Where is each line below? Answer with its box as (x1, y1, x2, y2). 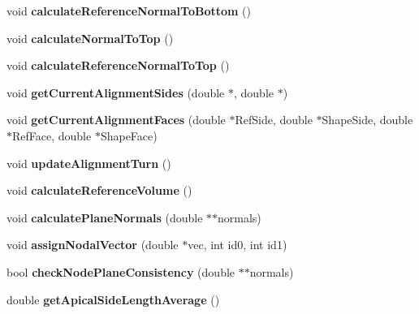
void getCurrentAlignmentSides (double (6, 84, 225, 101)
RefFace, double (12, 127, 92, 144)
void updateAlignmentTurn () (6, 154, 171, 171)
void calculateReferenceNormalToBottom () (6, 2, 251, 19)
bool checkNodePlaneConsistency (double (6, 263, 235, 280)
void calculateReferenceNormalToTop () (6, 57, 230, 74)
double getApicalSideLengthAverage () (6, 290, 220, 308)
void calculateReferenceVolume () (6, 182, 192, 199)
